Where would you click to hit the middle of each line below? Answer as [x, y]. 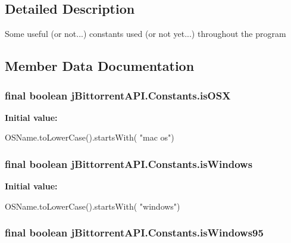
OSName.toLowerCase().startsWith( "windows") [93, 206]
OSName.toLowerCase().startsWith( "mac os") [90, 137]
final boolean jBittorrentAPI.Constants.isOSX [118, 95]
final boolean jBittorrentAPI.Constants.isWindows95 [134, 233]
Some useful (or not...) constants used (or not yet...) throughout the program [145, 34]
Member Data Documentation [100, 66]
